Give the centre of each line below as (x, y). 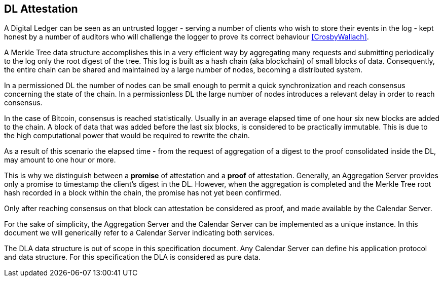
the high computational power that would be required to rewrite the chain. (127, 136)
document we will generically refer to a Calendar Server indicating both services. (139, 233)
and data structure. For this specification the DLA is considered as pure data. (132, 257)
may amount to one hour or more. (60, 160)
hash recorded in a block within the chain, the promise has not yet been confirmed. (143, 193)
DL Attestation (41, 9)
